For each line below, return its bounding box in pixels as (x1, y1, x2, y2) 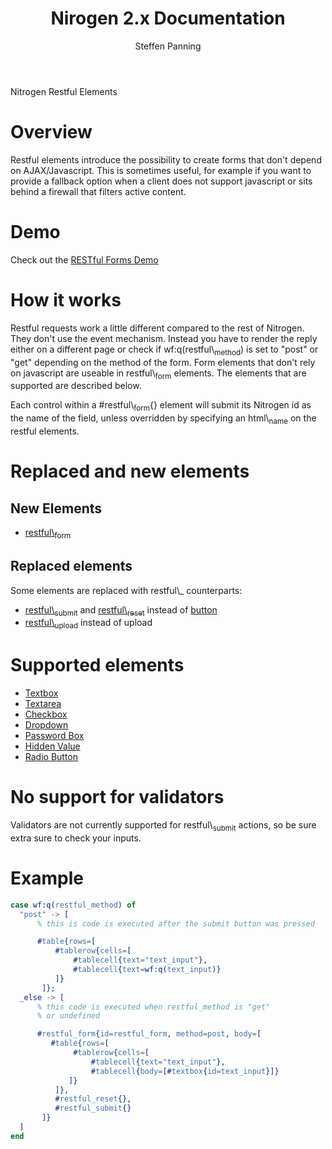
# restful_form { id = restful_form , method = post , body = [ (36, 1029, 262, 1039)
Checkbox (24, 708, 68, 721)
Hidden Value (24, 740, 81, 752)
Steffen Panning (134, 40, 202, 52)
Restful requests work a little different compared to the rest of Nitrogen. (10, 322, 305, 334)
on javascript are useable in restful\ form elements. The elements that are (10, 367, 307, 381)
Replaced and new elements (10, 460, 250, 483)
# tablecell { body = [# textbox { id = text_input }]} (90, 1066, 280, 1076)
